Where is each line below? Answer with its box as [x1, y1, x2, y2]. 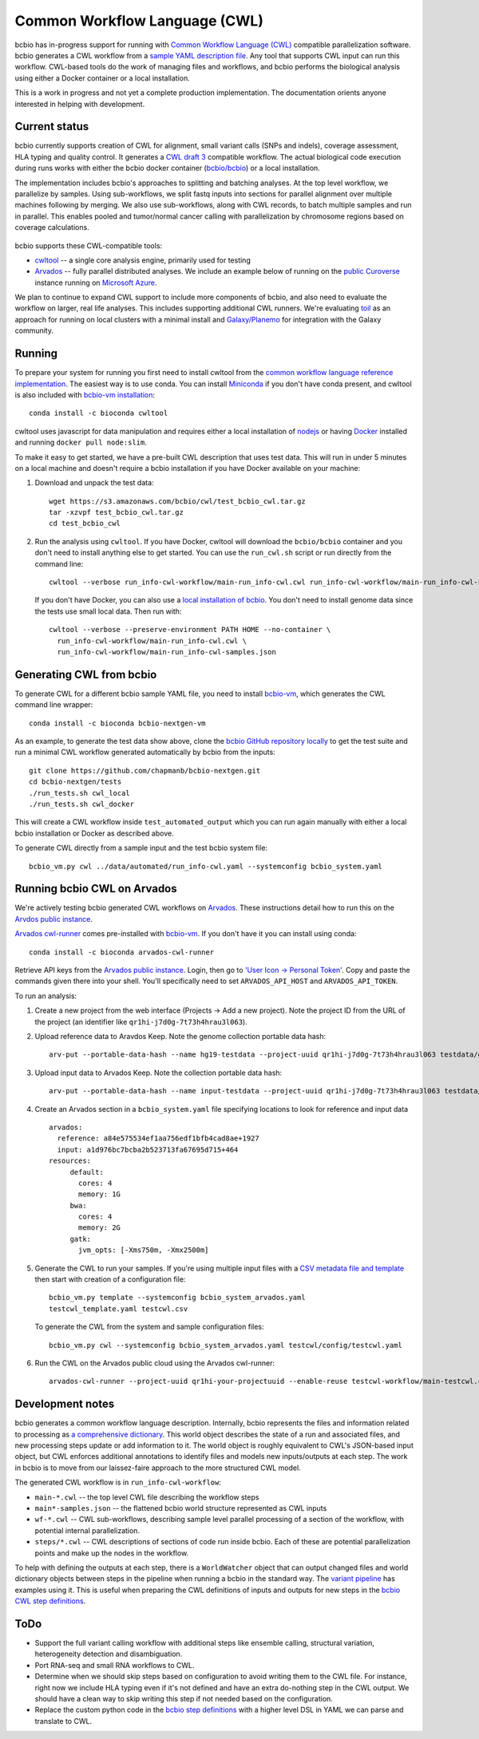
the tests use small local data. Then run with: [34, 607, 182, 616]
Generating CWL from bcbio [14, 667, 157, 682]
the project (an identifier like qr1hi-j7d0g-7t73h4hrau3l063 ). [34, 1017, 247, 1026]
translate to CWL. [34, 1716, 92, 1725]
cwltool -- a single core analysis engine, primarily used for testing [34, 255, 251, 265]
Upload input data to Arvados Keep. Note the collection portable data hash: [34, 1068, 283, 1077]
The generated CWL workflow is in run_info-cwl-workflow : [14, 1477, 221, 1488]
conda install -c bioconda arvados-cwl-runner [29, 947, 215, 957]
